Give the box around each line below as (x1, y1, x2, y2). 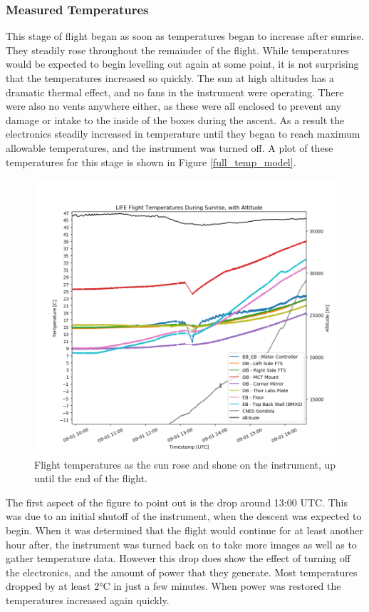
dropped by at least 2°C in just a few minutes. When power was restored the (6, 578, 341, 593)
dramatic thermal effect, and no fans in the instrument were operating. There (6, 84, 344, 99)
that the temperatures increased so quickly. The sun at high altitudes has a (6, 71, 335, 85)
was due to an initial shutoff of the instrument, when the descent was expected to (6, 509, 362, 524)
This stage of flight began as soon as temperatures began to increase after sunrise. (6, 29, 364, 44)
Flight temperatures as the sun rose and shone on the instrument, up (34, 457, 336, 471)
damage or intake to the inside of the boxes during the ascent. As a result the (6, 112, 345, 127)
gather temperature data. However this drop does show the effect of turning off (6, 551, 350, 566)
